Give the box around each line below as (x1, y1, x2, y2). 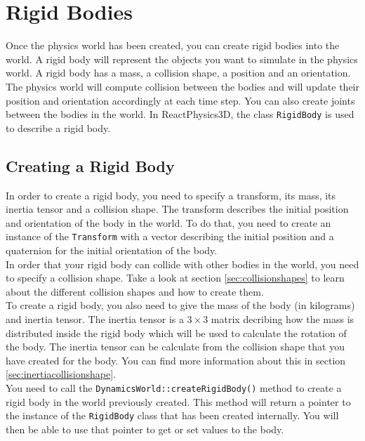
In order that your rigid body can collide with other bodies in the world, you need (6, 256, 359, 271)
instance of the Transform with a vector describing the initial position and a (6, 229, 334, 244)
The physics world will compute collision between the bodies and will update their (6, 79, 359, 93)
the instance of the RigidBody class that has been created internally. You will (6, 408, 339, 423)
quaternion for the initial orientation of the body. (6, 242, 218, 257)
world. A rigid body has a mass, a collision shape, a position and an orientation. (6, 65, 351, 80)
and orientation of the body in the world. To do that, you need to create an (6, 215, 331, 230)
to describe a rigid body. (6, 120, 111, 135)
